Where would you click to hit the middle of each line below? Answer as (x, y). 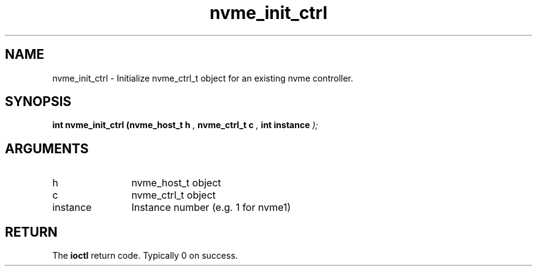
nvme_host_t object (176, 183)
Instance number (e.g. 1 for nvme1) (211, 208)
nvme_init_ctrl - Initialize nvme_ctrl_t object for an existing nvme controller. (203, 78)
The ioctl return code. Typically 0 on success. (145, 256)
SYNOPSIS (38, 102)
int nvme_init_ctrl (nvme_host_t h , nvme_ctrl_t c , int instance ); (185, 125)
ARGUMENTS (47, 148)
